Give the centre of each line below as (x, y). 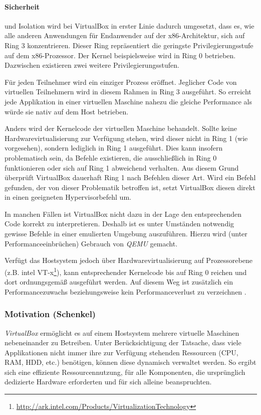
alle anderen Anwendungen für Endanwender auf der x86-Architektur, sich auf (125, 35)
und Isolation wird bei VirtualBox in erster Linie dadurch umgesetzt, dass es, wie (129, 25)
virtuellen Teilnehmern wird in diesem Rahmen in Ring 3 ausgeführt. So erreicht (128, 92)
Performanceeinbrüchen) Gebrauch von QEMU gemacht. (91, 243)
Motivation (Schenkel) (50, 314)
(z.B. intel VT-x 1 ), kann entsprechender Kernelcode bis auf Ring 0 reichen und (126, 271)
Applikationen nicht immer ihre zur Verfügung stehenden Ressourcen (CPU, (121, 352)
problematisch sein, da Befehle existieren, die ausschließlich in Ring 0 (111, 157)
